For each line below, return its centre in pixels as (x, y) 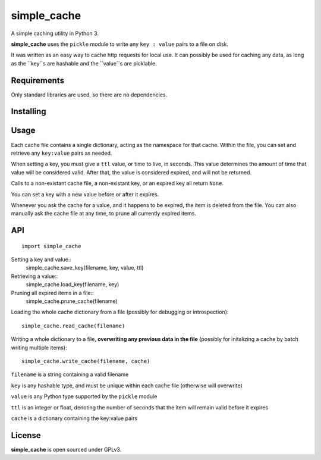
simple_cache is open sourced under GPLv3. (66, 449)
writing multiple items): (39, 348)
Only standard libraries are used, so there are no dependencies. (89, 95)
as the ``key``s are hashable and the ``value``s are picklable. (84, 63)
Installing (29, 112)
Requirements (38, 80)
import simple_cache (51, 246)
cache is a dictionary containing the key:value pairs (74, 418)
